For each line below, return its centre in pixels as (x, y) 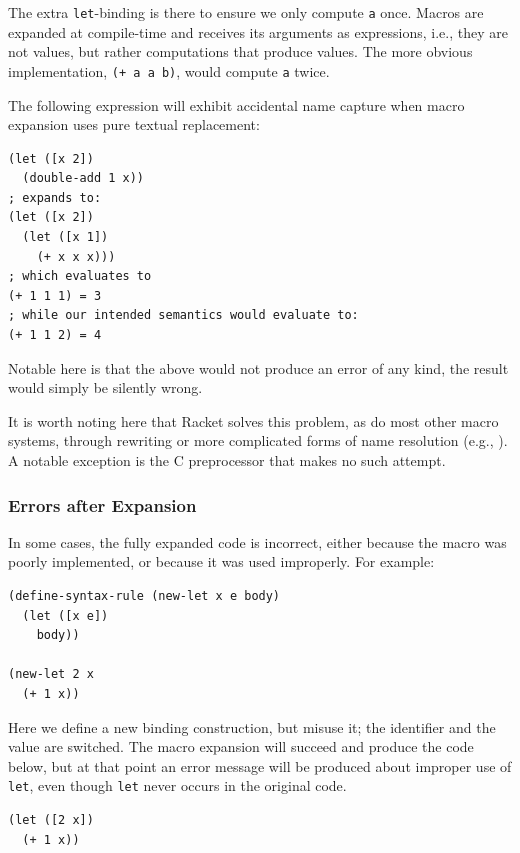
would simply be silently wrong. (105, 387)
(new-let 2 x (51, 674)
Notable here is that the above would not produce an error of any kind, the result (258, 367)
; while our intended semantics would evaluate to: (183, 315)
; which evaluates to (80, 276)
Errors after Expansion (102, 504)
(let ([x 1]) (65, 237)
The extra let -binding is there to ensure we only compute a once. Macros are (246, 12)
